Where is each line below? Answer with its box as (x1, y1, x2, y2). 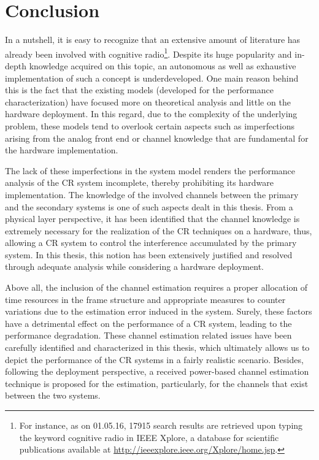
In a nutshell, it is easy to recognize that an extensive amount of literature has (5, 33, 301, 46)
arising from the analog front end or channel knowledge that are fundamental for (5, 131, 309, 144)
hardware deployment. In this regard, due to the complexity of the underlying (5, 107, 298, 120)
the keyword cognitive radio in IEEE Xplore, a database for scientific (19, 431, 279, 443)
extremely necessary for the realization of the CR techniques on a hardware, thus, (5, 224, 312, 237)
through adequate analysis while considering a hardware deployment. (5, 260, 264, 273)
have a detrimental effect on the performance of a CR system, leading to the (5, 316, 292, 329)
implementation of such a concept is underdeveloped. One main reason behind (5, 71, 299, 84)
